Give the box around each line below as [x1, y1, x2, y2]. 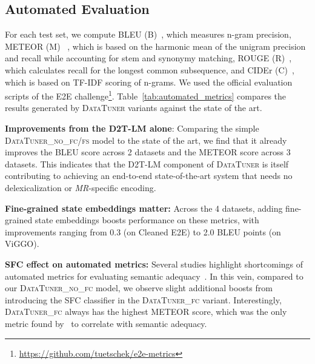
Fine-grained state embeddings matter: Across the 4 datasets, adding [5, 201, 283, 214]
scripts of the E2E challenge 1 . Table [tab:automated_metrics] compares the [5, 88, 287, 102]
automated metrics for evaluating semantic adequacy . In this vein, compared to [5, 269, 303, 282]
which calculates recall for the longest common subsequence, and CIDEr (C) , [5, 63, 294, 76]
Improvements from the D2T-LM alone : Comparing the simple [5, 122, 259, 135]
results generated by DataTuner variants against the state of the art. [5, 101, 262, 114]
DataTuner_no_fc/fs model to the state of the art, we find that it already [5, 133, 287, 146]
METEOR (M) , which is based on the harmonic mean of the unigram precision [5, 39, 306, 52]
